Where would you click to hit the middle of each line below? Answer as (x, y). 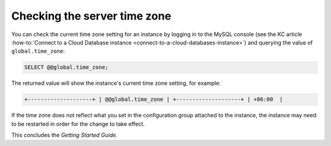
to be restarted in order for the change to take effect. (78, 124)
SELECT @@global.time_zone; (66, 68)
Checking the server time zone (91, 16)
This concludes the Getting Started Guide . (64, 135)
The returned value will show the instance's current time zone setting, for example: (116, 83)
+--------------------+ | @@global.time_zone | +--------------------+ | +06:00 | (154, 100)
